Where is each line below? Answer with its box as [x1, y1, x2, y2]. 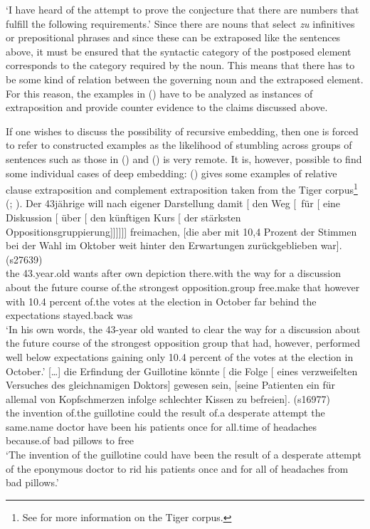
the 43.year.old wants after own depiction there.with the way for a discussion [6, 266, 342, 281]
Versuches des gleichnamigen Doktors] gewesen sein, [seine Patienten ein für [6, 377, 335, 392]
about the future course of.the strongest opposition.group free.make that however [6, 279, 360, 294]
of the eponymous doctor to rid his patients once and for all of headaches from [6, 461, 349, 476]
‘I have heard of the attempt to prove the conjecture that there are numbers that [6, 2, 359, 16]
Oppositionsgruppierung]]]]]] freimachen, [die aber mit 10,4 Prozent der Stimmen [6, 224, 357, 239]
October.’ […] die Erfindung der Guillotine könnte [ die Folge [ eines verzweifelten [6, 363, 358, 378]
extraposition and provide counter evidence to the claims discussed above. [6, 100, 328, 115]
